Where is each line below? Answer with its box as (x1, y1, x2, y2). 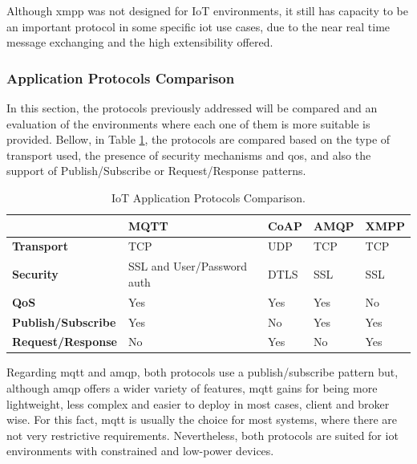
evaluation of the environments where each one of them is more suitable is (6, 115, 370, 132)
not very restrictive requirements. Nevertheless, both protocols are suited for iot (6, 426, 399, 443)
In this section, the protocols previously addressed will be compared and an (6, 100, 378, 116)
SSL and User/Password (128, 258, 247, 275)
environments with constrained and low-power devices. (6, 442, 274, 459)
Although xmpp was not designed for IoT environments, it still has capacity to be (6, 2, 408, 18)
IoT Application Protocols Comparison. (111, 189, 306, 206)
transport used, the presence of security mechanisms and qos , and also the (6, 146, 371, 163)
